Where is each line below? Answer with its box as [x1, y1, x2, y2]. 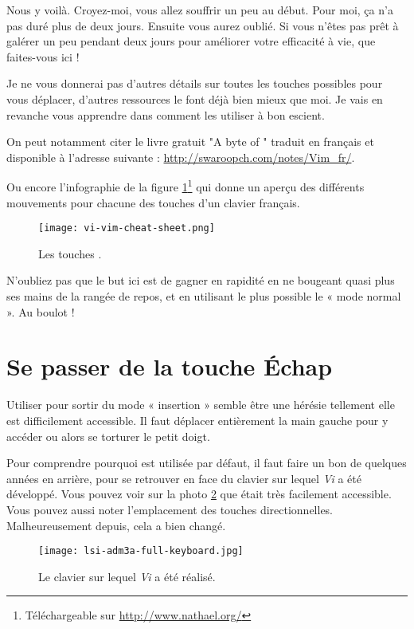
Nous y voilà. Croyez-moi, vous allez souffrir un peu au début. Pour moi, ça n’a [6, 2, 393, 18]
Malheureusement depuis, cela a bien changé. [6, 517, 226, 533]
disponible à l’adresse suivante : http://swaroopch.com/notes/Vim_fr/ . [6, 148, 355, 165]
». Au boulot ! [6, 303, 75, 320]
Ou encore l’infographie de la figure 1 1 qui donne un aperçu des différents [6, 176, 365, 195]
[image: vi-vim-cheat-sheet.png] [38, 222, 215, 234]
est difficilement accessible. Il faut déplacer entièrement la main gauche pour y [6, 411, 389, 428]
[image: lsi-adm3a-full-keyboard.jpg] [38, 545, 244, 557]
